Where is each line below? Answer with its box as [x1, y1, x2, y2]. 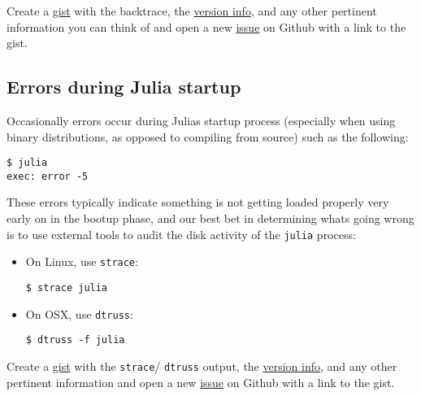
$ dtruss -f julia [25, 334, 125, 346]
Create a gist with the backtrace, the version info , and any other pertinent [7, 2, 377, 19]
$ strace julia [25, 281, 108, 294]
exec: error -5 [7, 170, 89, 182]
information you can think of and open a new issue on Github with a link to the [7, 18, 406, 35]
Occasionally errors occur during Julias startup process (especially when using [7, 111, 396, 128]
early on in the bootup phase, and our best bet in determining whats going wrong [7, 210, 414, 227]
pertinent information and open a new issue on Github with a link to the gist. [7, 373, 395, 390]
